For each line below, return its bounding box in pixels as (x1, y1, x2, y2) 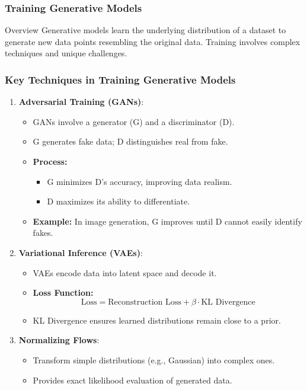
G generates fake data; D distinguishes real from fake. (33, 135, 228, 148)
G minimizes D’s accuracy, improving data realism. (47, 175, 232, 187)
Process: (33, 155, 68, 167)
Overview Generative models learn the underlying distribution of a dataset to (5, 24, 286, 36)
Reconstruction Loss (108, 298, 181, 306)
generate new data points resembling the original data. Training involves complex (5, 35, 300, 47)
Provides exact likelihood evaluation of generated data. (33, 373, 232, 386)
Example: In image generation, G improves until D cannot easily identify (33, 215, 302, 227)
